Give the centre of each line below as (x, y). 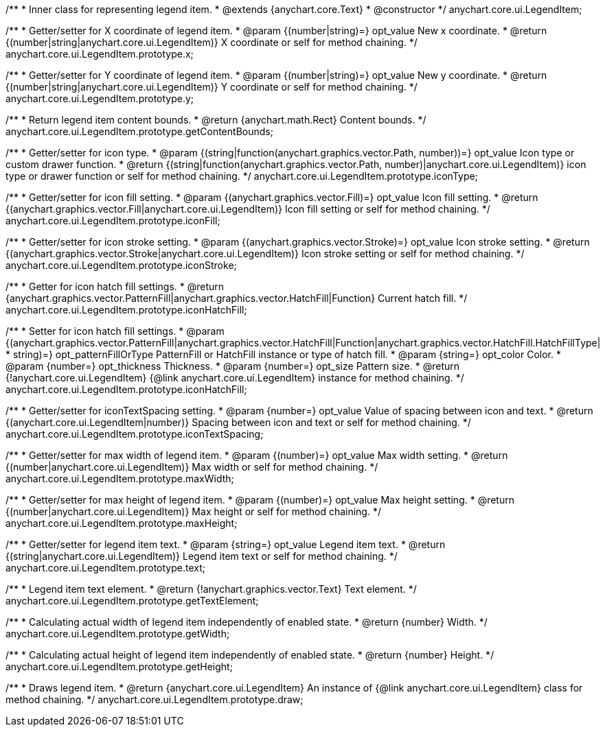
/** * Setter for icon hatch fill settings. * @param (115, 331)
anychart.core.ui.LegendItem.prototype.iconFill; (113, 221)
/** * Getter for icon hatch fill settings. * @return (115, 286)
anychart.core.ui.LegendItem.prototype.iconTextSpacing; (135, 434)
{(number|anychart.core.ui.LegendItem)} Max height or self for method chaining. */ (193, 511)
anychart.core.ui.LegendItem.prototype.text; (105, 568)
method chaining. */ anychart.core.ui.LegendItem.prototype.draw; (155, 699)
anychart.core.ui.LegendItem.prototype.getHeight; (119, 666)
